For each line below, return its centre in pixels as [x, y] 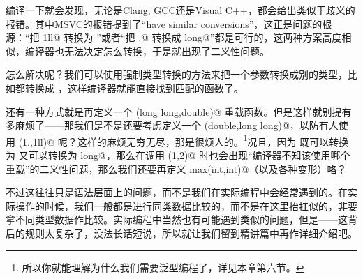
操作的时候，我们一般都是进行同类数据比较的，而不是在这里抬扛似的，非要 [186, 205]
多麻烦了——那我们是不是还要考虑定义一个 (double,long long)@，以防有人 [172, 125]
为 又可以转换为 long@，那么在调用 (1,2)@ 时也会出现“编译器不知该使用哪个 [178, 155]
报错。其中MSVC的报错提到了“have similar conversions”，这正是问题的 [164, 23]
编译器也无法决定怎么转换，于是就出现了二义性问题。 [147, 51]
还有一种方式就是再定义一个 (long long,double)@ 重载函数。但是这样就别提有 [179, 111]
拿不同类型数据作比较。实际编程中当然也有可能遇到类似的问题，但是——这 [177, 219]
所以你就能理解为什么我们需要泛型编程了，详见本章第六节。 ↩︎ [163, 267]
